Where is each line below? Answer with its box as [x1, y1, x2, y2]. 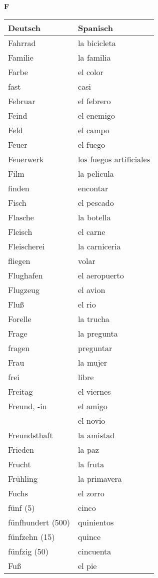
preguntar [78, 342, 112, 354]
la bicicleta [78, 37, 116, 49]
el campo [78, 124, 109, 136]
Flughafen [8, 269, 43, 281]
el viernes [78, 385, 111, 397]
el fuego [78, 138, 105, 150]
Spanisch [78, 22, 113, 34]
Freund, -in [8, 400, 47, 412]
